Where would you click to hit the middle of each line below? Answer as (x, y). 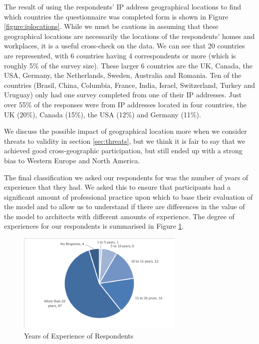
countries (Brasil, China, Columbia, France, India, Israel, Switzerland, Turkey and (129, 85)
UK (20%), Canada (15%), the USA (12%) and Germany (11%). (103, 114)
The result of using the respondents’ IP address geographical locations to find (123, 6)
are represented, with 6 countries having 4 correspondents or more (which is (120, 55)
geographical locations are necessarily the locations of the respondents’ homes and (129, 36)
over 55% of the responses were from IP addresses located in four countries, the (125, 104)
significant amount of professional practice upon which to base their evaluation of (129, 196)
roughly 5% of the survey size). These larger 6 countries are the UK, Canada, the (128, 65)
